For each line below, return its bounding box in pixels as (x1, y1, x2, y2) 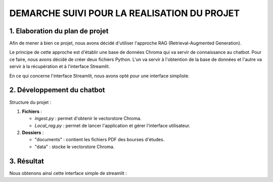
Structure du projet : (9, 99, 52, 105)
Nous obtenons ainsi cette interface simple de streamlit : (9, 170, 127, 176)
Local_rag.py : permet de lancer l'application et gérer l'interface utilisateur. (34, 123, 191, 129)
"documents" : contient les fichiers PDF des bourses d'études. (34, 137, 165, 143)
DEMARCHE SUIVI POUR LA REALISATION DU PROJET (9, 8, 240, 19)
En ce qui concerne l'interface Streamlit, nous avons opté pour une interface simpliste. (9, 73, 190, 79)
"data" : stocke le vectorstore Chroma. (34, 144, 115, 150)
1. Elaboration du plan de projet (9, 27, 109, 35)
